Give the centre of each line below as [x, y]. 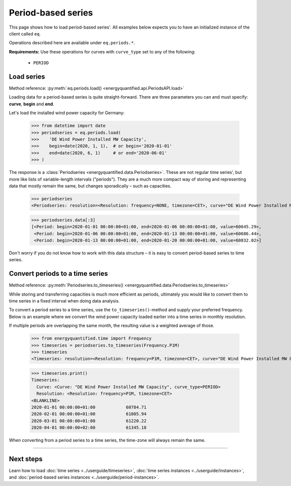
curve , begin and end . [32, 104]
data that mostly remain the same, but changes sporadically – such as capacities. [90, 186]
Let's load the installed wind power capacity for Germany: [67, 113]
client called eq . [25, 34]
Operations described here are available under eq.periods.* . [72, 43]
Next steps [26, 459]
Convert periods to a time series [58, 274]
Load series [27, 76]
